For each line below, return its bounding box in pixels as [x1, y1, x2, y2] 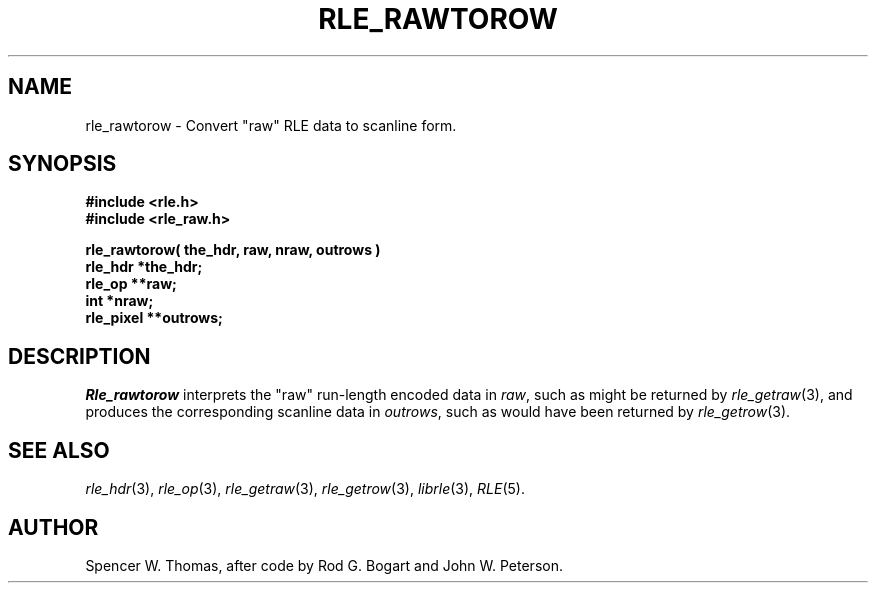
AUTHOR [8, 514, 99, 540]
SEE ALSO [8, 437, 110, 463]
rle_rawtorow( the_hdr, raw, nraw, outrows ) [85, 241, 381, 259]
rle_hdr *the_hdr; [85, 258, 203, 276]
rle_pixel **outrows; [85, 309, 223, 327]
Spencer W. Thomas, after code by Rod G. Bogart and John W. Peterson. [85, 556, 563, 574]
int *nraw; [85, 292, 154, 310]
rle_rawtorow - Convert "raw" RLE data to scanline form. [85, 116, 457, 134]
